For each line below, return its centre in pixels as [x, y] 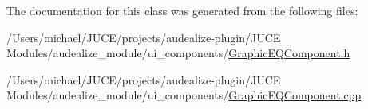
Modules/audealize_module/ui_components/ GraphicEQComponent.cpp [184, 95]
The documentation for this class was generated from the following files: [182, 10]
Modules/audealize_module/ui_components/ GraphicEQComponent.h [178, 53]
